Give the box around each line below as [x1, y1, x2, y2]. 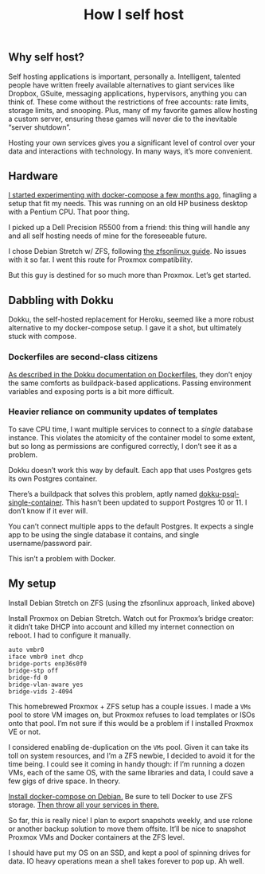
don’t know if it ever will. [8, 505, 88, 515]
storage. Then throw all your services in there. [8, 800, 159, 810]
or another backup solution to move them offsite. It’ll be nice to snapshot [8, 824, 247, 833]
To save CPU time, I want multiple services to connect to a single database [8, 424, 253, 434]
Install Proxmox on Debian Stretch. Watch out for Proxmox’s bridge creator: [8, 613, 255, 622]
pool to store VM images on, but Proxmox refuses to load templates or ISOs [8, 710, 255, 720]
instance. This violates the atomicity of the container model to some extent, [8, 432, 255, 443]
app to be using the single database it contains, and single [8, 529, 200, 539]
